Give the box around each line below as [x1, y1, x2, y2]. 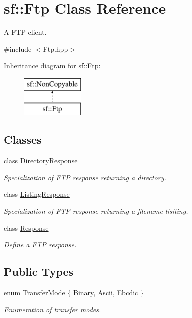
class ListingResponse [4, 189, 70, 199]
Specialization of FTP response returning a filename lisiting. [4, 206, 188, 216]
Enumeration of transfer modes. [4, 304, 101, 314]
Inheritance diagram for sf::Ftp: [4, 60, 101, 71]
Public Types [4, 264, 74, 279]
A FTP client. [4, 27, 47, 37]
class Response [4, 222, 49, 233]
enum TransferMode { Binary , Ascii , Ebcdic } [4, 287, 144, 298]
